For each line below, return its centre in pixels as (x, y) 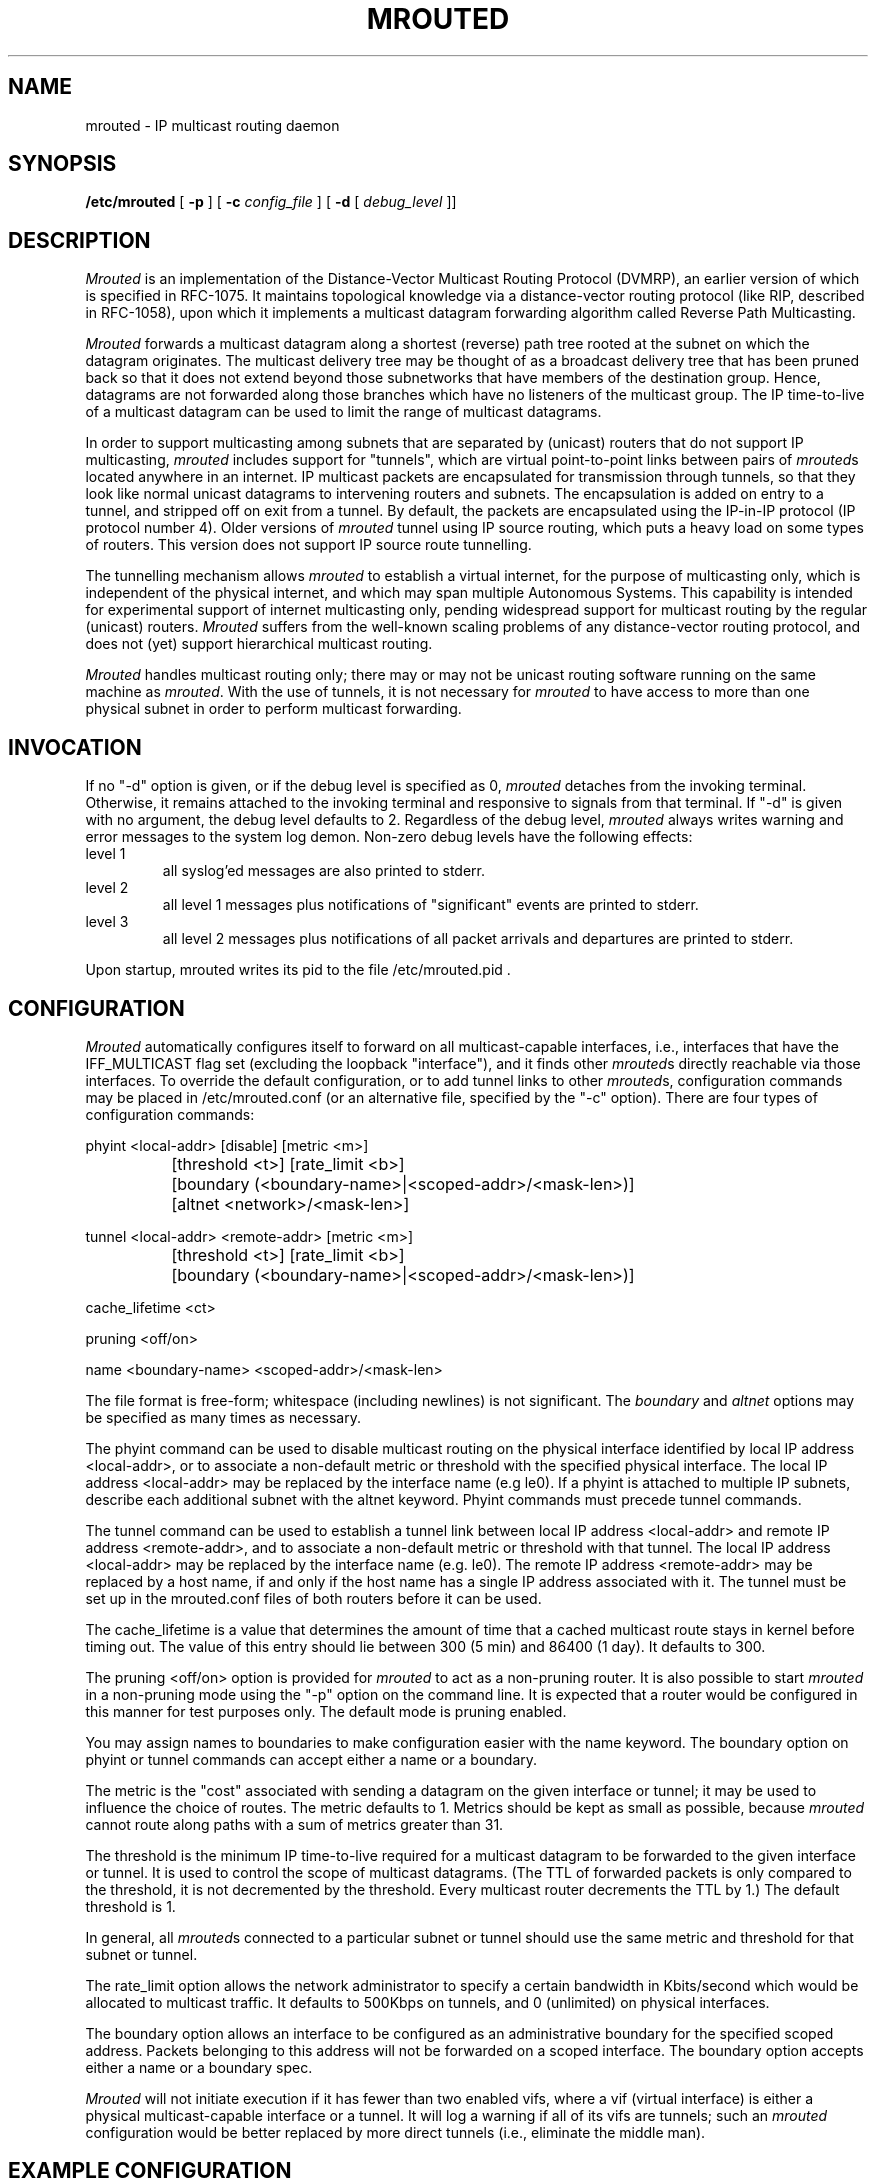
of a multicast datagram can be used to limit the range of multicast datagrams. (343, 412)
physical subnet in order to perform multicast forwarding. (273, 709)
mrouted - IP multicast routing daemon (212, 125)
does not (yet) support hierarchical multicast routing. (259, 644)
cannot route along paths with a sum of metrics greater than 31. (294, 1824)
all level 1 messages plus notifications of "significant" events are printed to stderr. (430, 905)
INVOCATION (75, 747)
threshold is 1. (130, 1906)
